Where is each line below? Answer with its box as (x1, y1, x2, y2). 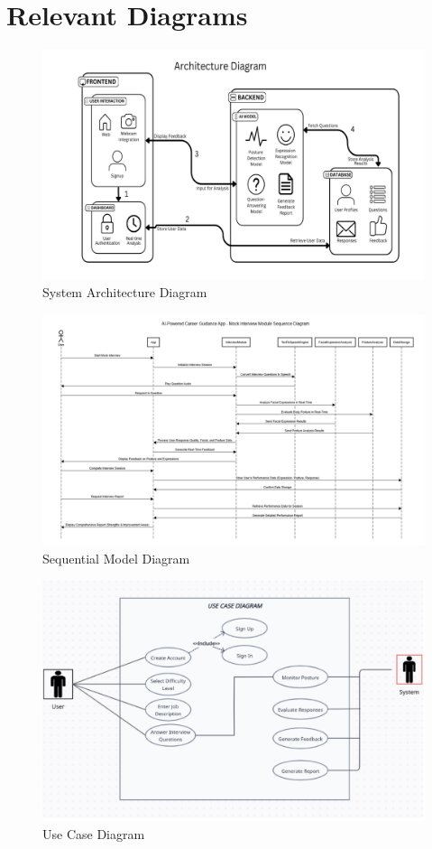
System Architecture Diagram (42, 282, 207, 301)
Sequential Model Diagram (42, 548, 190, 567)
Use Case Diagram (42, 824, 145, 843)
